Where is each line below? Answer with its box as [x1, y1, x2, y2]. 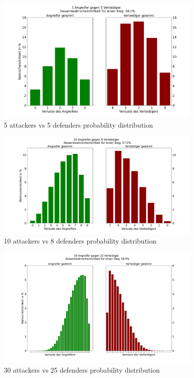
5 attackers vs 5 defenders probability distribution [4, 119, 153, 130]
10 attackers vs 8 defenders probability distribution [4, 235, 156, 246]
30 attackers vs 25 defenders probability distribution [4, 364, 160, 375]
